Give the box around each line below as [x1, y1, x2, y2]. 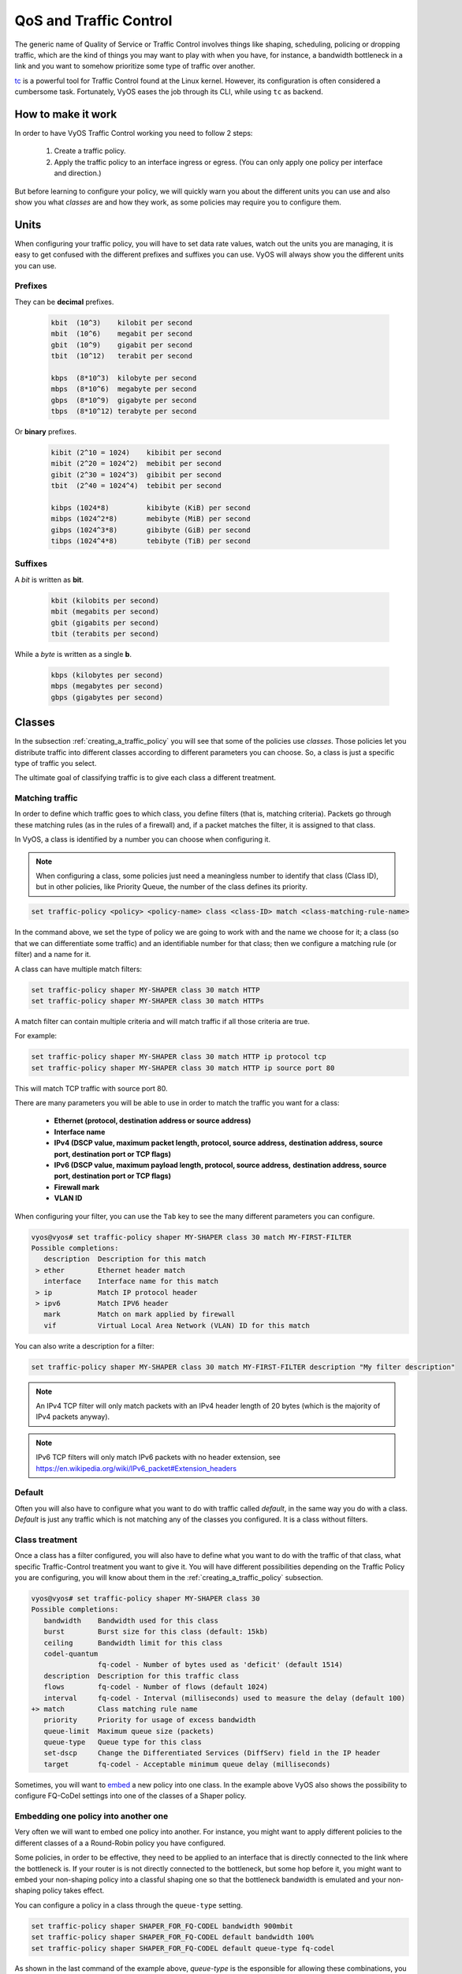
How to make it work [14, 107, 117, 121]
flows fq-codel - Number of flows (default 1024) [43, 1683, 269, 1691]
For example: [14, 1031, 58, 1041]
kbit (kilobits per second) [50, 596, 159, 605]
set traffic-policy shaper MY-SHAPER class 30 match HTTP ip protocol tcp [31, 1053, 327, 1061]
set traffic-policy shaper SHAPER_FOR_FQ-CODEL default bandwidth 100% [31, 1933, 315, 1942]
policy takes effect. [42, 1886, 105, 1895]
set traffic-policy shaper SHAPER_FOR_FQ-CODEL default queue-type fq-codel [31, 1943, 335, 1953]
